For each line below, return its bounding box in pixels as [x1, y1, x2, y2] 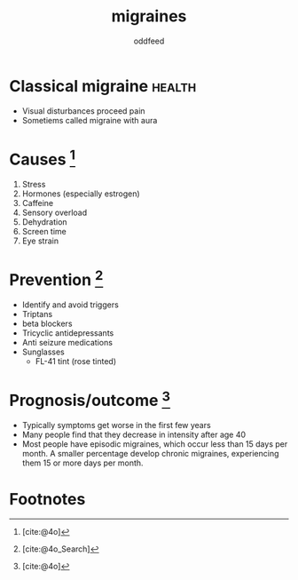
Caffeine [21, 197, 54, 208]
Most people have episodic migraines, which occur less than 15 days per [21, 439, 288, 449]
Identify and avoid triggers [21, 299, 120, 310]
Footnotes [9, 489, 86, 509]
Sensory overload [21, 207, 88, 218]
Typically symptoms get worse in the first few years [21, 420, 211, 431]
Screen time [21, 226, 67, 236]
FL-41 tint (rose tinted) [35, 356, 117, 367]
